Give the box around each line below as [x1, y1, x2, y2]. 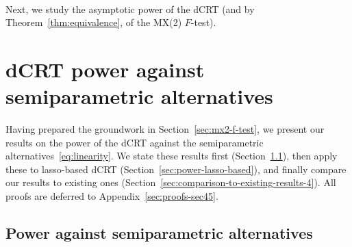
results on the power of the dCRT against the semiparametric [5, 135, 264, 149]
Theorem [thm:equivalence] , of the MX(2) [5, 15, 182, 29]
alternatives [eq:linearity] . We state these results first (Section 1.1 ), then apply [5, 148, 338, 163]
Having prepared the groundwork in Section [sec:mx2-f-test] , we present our [5, 122, 325, 136]
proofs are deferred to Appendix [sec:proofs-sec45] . [5, 189, 218, 203]
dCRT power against [5, 55, 205, 83]
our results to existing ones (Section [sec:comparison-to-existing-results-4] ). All [5, 175, 336, 190]
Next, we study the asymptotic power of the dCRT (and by [5, 1, 255, 16]
